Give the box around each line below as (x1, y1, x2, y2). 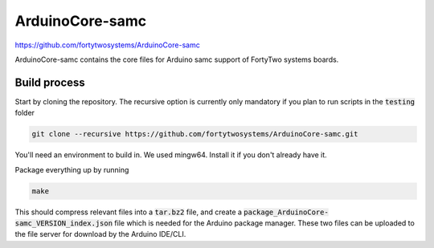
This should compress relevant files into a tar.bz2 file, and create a (14, 207, 243, 217)
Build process (14, 75, 86, 89)
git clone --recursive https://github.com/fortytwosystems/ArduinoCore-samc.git (31, 129, 358, 139)
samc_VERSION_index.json (14, 218, 113, 228)
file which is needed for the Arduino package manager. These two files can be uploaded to (113, 218, 416, 228)
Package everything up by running (14, 165, 129, 174)
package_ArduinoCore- (244, 207, 329, 217)
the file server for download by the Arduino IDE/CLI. (14, 230, 186, 239)
